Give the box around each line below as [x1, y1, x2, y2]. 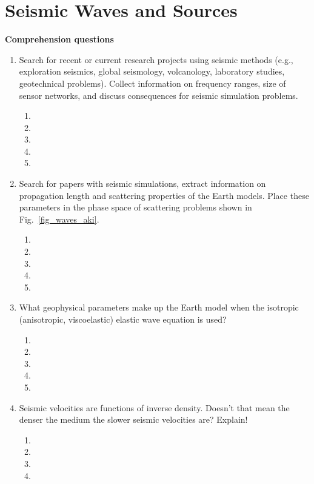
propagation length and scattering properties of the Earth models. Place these [19, 189, 309, 201]
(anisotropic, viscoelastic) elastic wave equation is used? [19, 313, 227, 325]
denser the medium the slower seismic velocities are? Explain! [19, 413, 248, 426]
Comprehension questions [5, 33, 114, 45]
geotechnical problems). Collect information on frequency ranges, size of [19, 76, 286, 89]
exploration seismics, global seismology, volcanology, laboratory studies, [19, 65, 285, 78]
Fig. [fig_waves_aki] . [19, 212, 99, 225]
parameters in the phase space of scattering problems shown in [19, 201, 252, 213]
